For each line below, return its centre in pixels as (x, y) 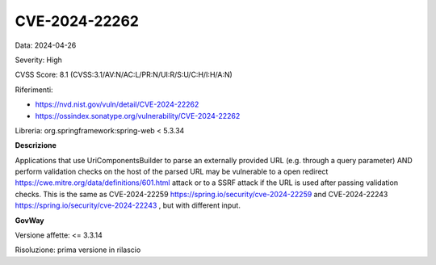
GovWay (29, 220)
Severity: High (38, 60)
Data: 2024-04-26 (46, 45)
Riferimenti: (34, 90)
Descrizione (36, 145)
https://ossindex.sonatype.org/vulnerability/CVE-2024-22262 (138, 116)
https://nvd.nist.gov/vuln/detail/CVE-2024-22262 (117, 104)
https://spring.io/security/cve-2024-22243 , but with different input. (128, 205)
